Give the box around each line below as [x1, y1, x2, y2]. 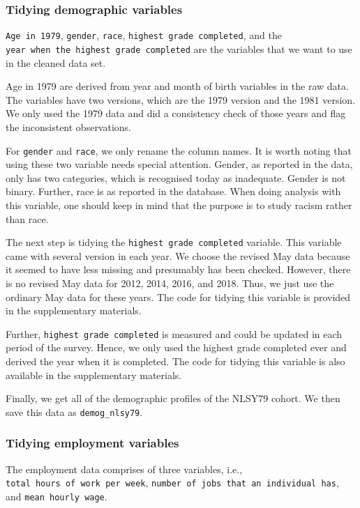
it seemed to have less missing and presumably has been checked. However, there [6, 262, 351, 277]
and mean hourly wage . [6, 488, 107, 503]
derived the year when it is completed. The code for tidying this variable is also [6, 354, 345, 368]
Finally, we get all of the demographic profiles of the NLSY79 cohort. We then [6, 391, 340, 406]
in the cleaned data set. [6, 55, 106, 70]
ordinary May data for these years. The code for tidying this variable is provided [6, 289, 351, 304]
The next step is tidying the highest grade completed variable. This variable [6, 235, 342, 249]
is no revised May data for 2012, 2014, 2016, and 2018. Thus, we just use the [6, 275, 334, 290]
